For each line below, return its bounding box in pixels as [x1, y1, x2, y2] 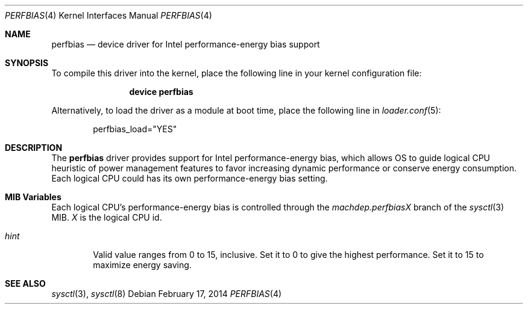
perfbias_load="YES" [93, 124, 177, 134]
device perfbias [129, 87, 193, 97]
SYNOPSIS [5, 58, 49, 68]
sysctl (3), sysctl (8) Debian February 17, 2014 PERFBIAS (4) [51, 289, 282, 299]
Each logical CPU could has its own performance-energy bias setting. [51, 173, 328, 183]
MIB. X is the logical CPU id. [51, 212, 162, 222]
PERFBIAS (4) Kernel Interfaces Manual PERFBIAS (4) [5, 10, 212, 20]
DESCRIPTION [5, 142, 63, 153]
